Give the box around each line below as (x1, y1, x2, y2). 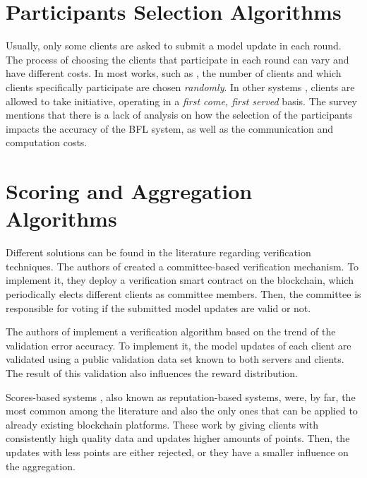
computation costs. (6, 135, 88, 150)
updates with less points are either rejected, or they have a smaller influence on (6, 444, 349, 459)
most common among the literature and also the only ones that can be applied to (6, 403, 358, 418)
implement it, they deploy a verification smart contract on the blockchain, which (6, 273, 354, 287)
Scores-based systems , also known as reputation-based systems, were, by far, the (6, 389, 356, 404)
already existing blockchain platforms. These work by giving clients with (6, 417, 318, 431)
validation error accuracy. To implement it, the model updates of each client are (6, 337, 351, 352)
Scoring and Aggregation (6, 177, 253, 205)
